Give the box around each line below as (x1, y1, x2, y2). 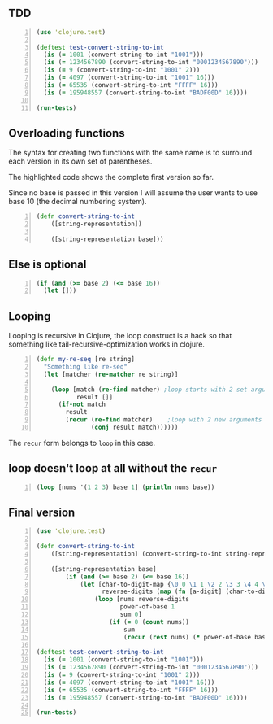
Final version (8, 505, 76, 519)
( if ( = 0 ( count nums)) (109, 617, 189, 626)
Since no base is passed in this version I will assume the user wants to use (8, 188, 258, 198)
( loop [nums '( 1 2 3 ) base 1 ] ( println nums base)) (36, 483, 215, 491)
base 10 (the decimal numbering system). (8, 197, 147, 207)
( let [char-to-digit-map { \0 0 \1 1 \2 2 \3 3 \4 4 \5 (80, 580, 270, 588)
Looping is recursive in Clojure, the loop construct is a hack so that (8, 331, 232, 341)
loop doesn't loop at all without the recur (8, 461, 218, 475)
